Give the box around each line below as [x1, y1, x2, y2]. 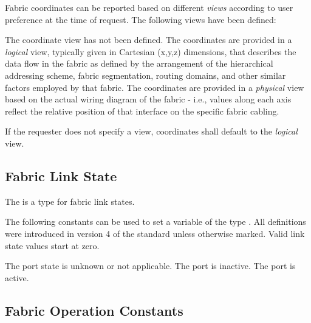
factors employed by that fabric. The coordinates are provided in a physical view [5, 81, 304, 93]
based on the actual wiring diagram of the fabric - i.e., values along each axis [5, 93, 292, 105]
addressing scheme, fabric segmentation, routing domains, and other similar [5, 68, 286, 81]
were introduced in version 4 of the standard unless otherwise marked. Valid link [5, 227, 305, 239]
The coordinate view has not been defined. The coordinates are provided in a [5, 33, 292, 46]
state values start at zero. [5, 239, 100, 251]
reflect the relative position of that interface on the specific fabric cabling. [5, 104, 279, 117]
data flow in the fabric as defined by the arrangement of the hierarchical [5, 57, 273, 70]
